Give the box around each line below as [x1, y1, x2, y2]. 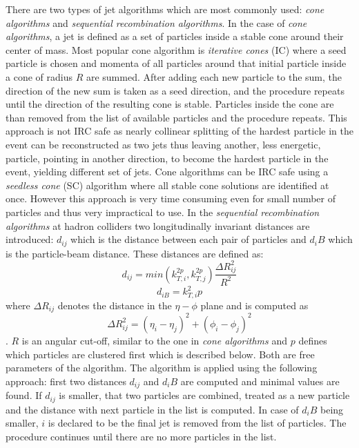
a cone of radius [6, 69, 72, 84]
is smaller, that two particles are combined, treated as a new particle [59, 388, 350, 402]
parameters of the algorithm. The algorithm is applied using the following [6, 360, 318, 375]
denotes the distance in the [57, 298, 172, 312]
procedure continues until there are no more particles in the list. [6, 429, 277, 443]
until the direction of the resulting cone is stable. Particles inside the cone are [6, 97, 334, 111]
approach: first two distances [6, 373, 126, 388]
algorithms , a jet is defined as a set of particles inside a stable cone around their [6, 29, 344, 43]
